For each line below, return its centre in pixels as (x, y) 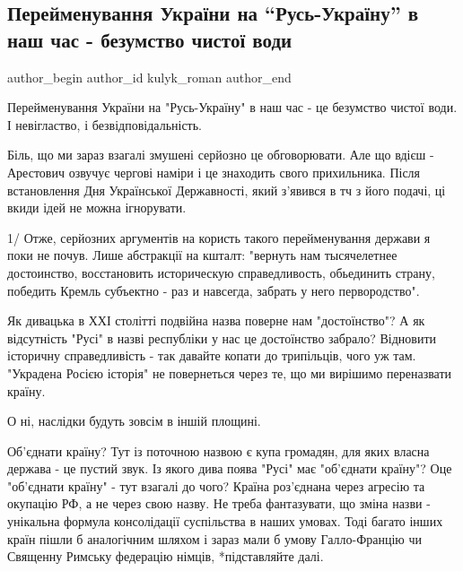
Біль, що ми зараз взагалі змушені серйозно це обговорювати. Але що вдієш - (221, 155)
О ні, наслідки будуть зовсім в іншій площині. (134, 421)
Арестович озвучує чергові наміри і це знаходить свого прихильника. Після (214, 172)
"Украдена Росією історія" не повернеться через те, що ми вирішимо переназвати (230, 372)
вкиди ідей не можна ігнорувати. (97, 208)
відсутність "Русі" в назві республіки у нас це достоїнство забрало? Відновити (222, 337)
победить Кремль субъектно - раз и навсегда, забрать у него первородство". (214, 290)
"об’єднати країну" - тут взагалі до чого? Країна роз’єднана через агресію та (216, 485)
